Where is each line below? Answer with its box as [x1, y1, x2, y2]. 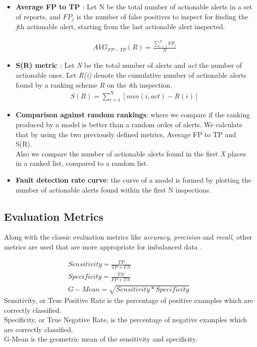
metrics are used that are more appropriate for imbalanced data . [4, 241, 202, 251]
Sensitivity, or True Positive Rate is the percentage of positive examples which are [4, 295, 254, 305]
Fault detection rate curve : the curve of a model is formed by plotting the [15, 175, 252, 185]
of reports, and [15, 11, 61, 21]
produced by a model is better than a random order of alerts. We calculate [15, 119, 243, 130]
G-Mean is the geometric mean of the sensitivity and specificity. [4, 334, 198, 344]
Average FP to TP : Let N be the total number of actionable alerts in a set [15, 1, 253, 11]
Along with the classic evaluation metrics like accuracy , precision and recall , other [4, 232, 253, 242]
